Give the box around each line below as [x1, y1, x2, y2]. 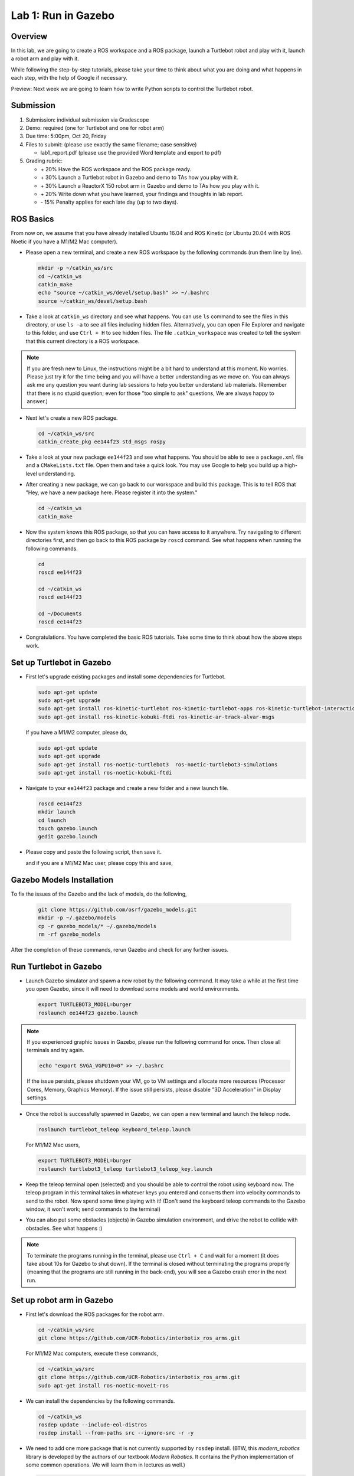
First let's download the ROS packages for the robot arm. [25, 1311, 165, 1318]
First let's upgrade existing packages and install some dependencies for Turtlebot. [25, 673, 226, 680]
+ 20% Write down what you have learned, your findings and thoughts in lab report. [40, 191, 244, 198]
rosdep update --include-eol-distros [38, 1422, 147, 1428]
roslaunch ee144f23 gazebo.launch [38, 1010, 138, 1016]
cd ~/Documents [38, 610, 82, 617]
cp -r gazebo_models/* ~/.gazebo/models [38, 923, 156, 929]
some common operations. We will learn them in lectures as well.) [25, 1461, 186, 1468]
